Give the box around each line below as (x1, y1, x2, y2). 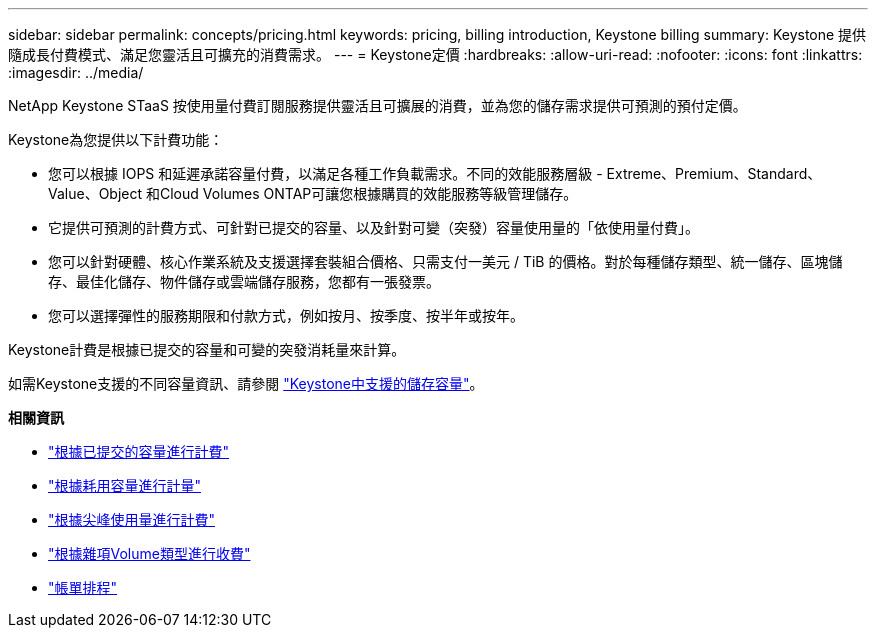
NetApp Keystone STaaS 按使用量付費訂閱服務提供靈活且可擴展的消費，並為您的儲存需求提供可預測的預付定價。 (8, 97, 747, 114)
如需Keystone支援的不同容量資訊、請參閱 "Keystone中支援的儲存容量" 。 (8, 375, 484, 392)
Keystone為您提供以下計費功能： (8, 131, 224, 148)
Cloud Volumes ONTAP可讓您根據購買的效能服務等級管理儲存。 (159, 185, 578, 202)
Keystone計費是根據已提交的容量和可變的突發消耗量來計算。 (8, 341, 406, 358)
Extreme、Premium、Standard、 (606, 165, 822, 182)
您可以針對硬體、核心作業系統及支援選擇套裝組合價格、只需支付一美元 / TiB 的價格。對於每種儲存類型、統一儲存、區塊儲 (48, 253, 843, 270)
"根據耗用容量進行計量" (48, 477, 202, 494)
